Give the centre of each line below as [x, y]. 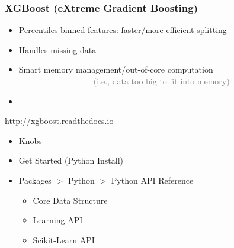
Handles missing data [57, 49]
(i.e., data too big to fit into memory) [161, 81]
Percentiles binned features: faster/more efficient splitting [123, 30]
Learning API [58, 220]
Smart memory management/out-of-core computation [116, 69]
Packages [35, 180]
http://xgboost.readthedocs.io [59, 121]
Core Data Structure [70, 200]
